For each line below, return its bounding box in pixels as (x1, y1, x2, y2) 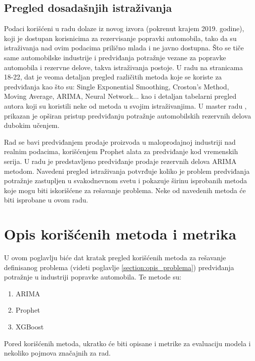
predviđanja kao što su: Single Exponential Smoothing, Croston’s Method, (4, 81, 229, 91)
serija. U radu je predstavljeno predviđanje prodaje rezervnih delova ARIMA (4, 156, 237, 166)
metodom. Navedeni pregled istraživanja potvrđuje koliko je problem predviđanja (4, 165, 250, 176)
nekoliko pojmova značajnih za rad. (4, 348, 111, 358)
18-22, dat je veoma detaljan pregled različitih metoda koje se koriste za (4, 72, 222, 82)
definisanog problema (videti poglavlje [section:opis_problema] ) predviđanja (4, 262, 234, 272)
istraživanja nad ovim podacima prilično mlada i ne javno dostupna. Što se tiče (4, 42, 244, 53)
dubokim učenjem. (4, 120, 60, 130)
